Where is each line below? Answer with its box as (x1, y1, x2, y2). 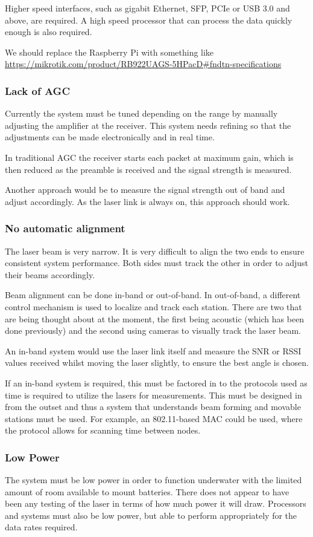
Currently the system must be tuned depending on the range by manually (5, 107, 278, 120)
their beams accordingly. (5, 268, 95, 281)
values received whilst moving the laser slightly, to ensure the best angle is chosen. (5, 356, 309, 369)
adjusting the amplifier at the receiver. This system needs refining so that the (5, 119, 291, 131)
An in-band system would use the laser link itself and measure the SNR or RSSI (5, 344, 302, 357)
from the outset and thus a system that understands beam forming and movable (5, 400, 301, 413)
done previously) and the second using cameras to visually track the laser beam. (5, 324, 301, 337)
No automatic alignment (5, 221, 125, 236)
